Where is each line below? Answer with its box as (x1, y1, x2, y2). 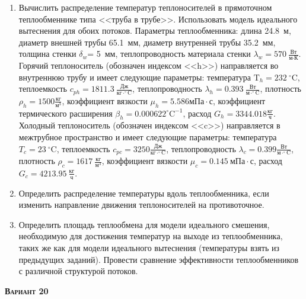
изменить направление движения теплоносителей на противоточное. (18, 198, 264, 211)
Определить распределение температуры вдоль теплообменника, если (18, 187, 269, 199)
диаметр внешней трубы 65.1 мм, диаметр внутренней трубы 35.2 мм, (18, 36, 276, 48)
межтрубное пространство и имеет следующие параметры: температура (18, 131, 277, 143)
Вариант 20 (5, 284, 49, 297)
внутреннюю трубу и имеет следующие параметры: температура (18, 70, 251, 83)
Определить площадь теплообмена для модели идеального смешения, (18, 218, 270, 230)
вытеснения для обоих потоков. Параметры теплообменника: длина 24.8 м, (18, 24, 291, 37)
